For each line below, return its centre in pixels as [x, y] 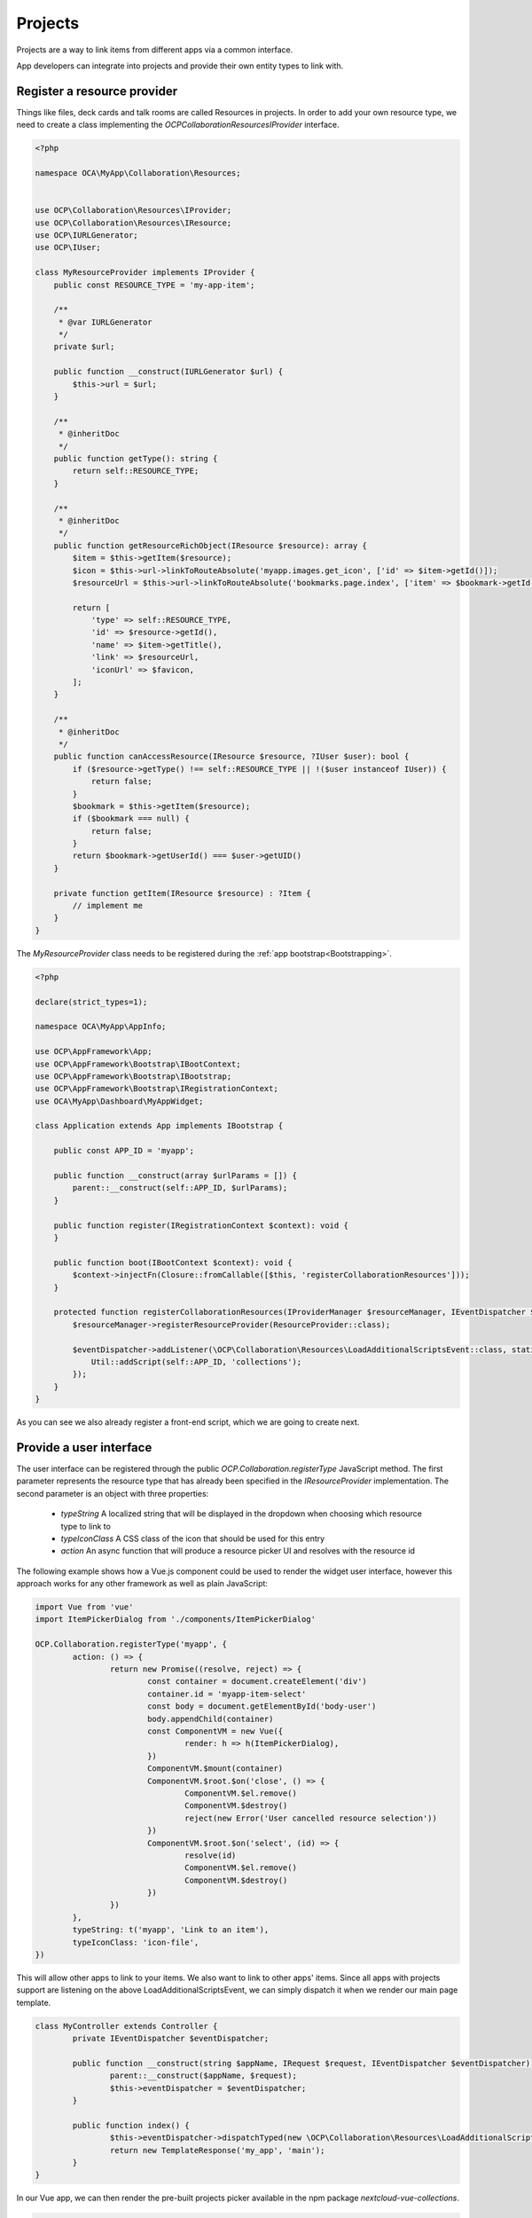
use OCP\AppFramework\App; [94, 1052]
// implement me [108, 906]
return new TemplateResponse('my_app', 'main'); [217, 2150]
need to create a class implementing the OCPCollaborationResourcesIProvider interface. [178, 125]
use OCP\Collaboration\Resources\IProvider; [133, 210]
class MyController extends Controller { [126, 2026]
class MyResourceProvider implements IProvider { [145, 272]
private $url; [84, 347]
